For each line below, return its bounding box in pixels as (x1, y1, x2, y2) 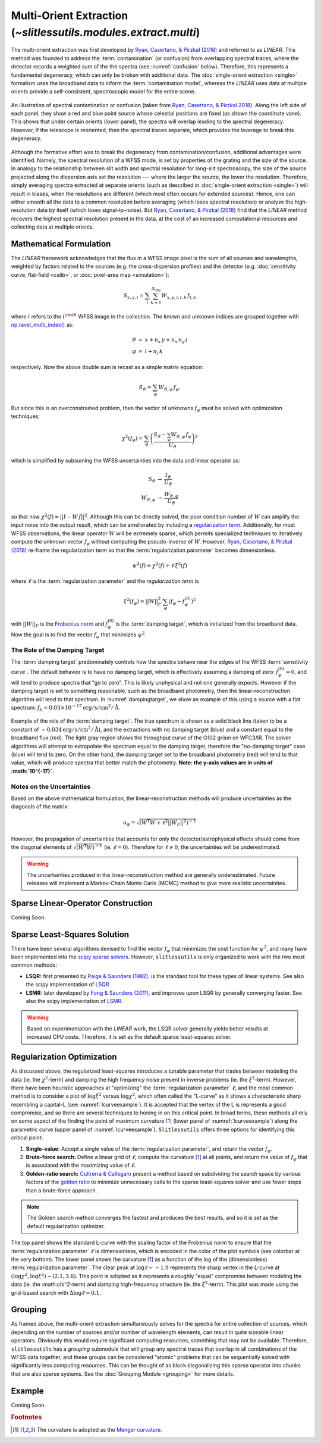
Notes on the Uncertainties (11, 782, 91, 791)
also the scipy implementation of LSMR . (26, 998, 123, 1005)
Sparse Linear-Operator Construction (11, 898, 153, 908)
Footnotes (11, 1413, 42, 1422)
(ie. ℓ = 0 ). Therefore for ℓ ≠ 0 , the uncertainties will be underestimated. (103, 844, 281, 851)
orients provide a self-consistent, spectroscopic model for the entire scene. (11, 88, 196, 95)
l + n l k (144, 348, 163, 357)
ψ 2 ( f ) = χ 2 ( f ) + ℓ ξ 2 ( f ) (132, 561, 187, 569)
